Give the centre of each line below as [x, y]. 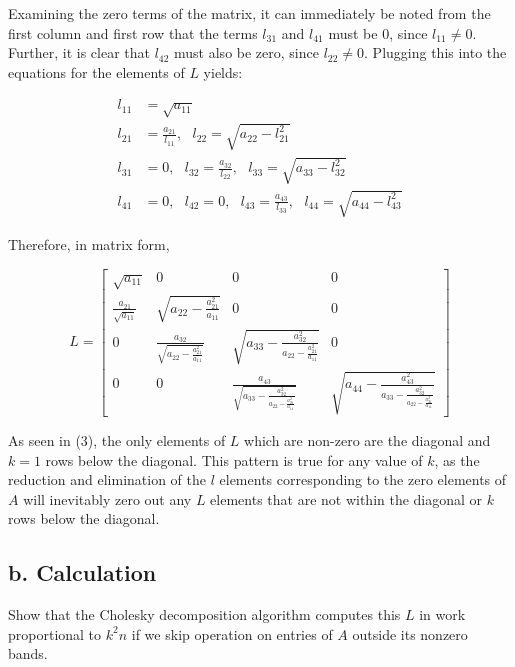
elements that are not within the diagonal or [346, 498]
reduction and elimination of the [107, 479]
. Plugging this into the [435, 52]
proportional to [55, 633]
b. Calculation [82, 572]
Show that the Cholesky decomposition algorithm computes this [204, 614]
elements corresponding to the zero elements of [363, 479]
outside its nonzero [410, 633]
